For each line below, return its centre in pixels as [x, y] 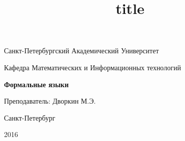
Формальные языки [36, 84]
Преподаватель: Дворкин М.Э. [50, 101]
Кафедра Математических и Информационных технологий [92, 67]
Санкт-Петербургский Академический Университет [81, 51]
